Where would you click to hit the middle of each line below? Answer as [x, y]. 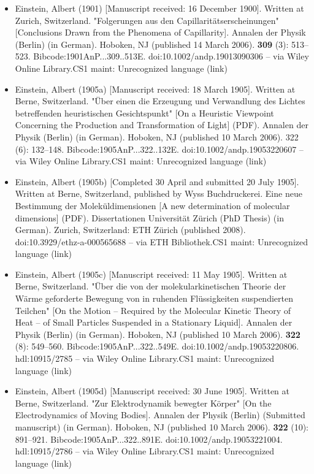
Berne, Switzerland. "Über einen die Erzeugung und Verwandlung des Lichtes [160, 101]
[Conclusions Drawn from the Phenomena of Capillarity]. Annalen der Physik [160, 32]
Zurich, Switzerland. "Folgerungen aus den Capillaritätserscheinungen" [147, 20]
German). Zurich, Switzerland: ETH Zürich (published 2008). [130, 230]
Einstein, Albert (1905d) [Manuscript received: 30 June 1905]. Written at [152, 391]
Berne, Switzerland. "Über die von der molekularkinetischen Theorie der [151, 286]
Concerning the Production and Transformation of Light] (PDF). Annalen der [162, 125]
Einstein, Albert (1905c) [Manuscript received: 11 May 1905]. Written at [151, 274]
